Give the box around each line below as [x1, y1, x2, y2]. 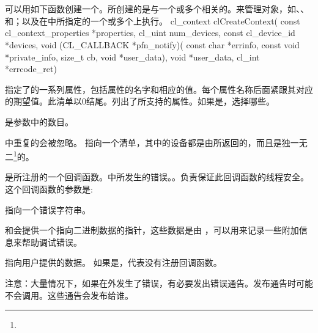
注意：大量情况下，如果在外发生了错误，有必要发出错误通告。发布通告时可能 [5, 276, 313, 289]
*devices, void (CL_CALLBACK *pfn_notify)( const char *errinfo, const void [5, 38, 300, 51]
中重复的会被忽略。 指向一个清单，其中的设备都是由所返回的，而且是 [5, 136, 282, 148]
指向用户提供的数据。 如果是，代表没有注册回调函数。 [5, 256, 222, 269]
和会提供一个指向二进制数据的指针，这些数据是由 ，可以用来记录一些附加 [5, 224, 299, 236]
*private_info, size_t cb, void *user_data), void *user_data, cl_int [5, 50, 260, 63]
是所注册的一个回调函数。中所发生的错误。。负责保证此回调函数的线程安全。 [5, 170, 309, 183]
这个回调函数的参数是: [5, 182, 93, 195]
